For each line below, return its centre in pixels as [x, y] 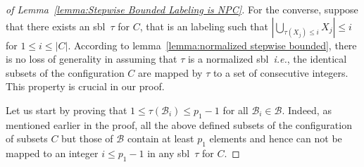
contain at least [161, 138]
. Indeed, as [307, 110]
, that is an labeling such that [204, 26]
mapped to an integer [52, 153]
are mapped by [170, 72]
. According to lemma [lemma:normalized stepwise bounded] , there [212, 45]
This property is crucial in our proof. [85, 86]
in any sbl [169, 153]
